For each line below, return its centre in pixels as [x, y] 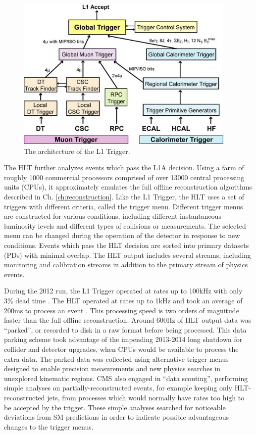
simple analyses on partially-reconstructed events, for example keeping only [118, 388]
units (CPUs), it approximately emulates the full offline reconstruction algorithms [128, 187]
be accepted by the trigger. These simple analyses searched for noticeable [115, 407]
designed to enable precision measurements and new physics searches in [112, 368]
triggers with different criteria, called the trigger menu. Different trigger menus [124, 206]
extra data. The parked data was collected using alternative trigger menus [116, 359]
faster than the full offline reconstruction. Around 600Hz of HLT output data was [128, 320]
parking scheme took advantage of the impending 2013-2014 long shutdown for [123, 339]
